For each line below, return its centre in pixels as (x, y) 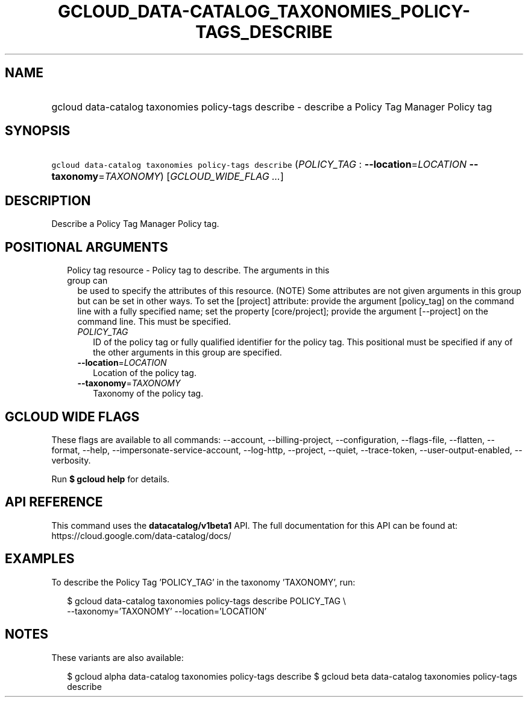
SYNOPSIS (38, 131)
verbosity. (71, 460)
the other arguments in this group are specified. (187, 353)
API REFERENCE (54, 502)
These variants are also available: (118, 657)
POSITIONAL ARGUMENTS (86, 247)
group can (87, 281)
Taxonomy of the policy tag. (148, 394)
